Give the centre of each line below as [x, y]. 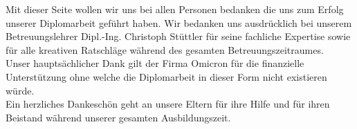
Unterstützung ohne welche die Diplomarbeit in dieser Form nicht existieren [166, 76]
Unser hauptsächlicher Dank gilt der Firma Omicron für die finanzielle [155, 63]
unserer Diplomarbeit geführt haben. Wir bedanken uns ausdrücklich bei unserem [179, 22]
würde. [20, 90]
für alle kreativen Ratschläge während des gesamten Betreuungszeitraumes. [165, 49]
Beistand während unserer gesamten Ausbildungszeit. [118, 117]
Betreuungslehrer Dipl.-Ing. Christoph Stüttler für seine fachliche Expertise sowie [178, 36]
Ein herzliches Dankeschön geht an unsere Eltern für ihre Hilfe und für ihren [168, 104]
